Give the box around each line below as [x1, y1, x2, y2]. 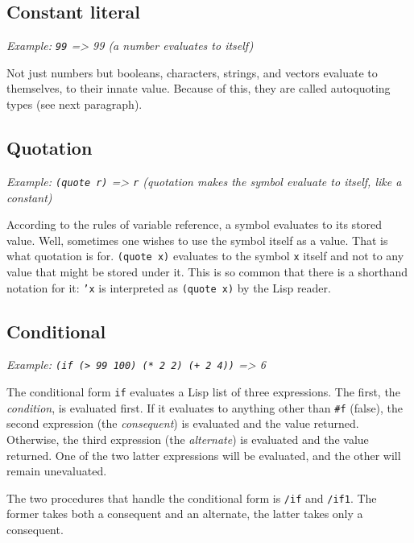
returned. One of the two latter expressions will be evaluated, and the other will [6, 446, 401, 463]
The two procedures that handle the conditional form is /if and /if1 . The [6, 489, 377, 506]
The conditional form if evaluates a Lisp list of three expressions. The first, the [6, 383, 400, 400]
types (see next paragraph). [6, 96, 143, 113]
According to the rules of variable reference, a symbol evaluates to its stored [6, 216, 383, 233]
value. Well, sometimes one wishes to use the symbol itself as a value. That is [6, 231, 388, 248]
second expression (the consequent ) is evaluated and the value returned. [6, 415, 359, 432]
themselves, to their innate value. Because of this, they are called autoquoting [6, 80, 391, 97]
